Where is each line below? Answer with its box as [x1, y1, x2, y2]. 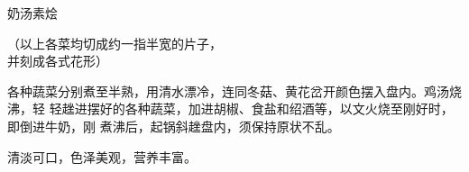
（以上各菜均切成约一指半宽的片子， [7, 33, 222, 52]
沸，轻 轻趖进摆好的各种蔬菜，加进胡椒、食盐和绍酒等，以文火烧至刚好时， [7, 99, 454, 118]
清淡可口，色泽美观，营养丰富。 [7, 147, 197, 166]
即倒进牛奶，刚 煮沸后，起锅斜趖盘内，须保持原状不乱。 [7, 116, 340, 135]
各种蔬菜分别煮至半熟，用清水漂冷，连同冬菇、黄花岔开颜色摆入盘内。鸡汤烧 [7, 81, 462, 100]
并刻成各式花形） [7, 51, 108, 70]
